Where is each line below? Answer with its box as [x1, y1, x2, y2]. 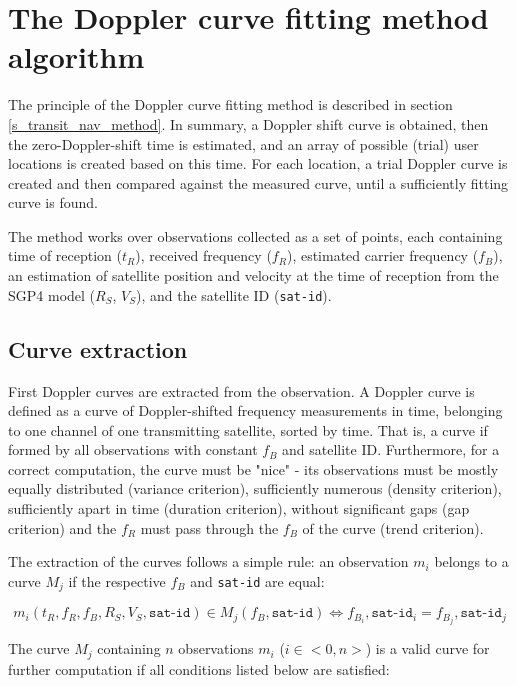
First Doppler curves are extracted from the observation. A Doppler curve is [8, 380, 475, 401]
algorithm [8, 36, 145, 77]
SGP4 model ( [8, 284, 96, 305]
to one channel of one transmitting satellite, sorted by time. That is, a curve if [8, 419, 488, 440]
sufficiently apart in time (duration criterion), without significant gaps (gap [8, 498, 470, 519]
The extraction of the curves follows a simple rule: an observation [8, 551, 409, 572]
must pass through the [140, 517, 279, 538]
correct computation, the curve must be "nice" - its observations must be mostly [8, 458, 499, 479]
